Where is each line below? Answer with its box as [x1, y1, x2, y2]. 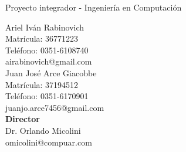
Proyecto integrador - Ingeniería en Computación [5, 1, 182, 13]
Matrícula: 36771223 [5, 32, 79, 45]
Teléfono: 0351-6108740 [5, 43, 89, 56]
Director [5, 113, 40, 125]
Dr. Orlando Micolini [5, 124, 81, 136]
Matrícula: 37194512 [5, 78, 79, 90]
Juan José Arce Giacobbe [5, 66, 97, 79]
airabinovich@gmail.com [5, 55, 92, 67]
